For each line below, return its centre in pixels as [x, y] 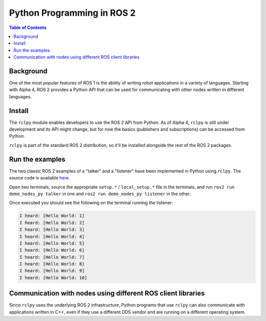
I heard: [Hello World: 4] [52, 236]
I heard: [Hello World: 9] [52, 271]
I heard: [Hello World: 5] [52, 243]
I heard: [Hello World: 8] [52, 264]
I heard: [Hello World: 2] [52, 223]
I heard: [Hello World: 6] [52, 250]
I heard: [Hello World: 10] [53, 277]
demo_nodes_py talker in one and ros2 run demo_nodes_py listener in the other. [100, 194]
